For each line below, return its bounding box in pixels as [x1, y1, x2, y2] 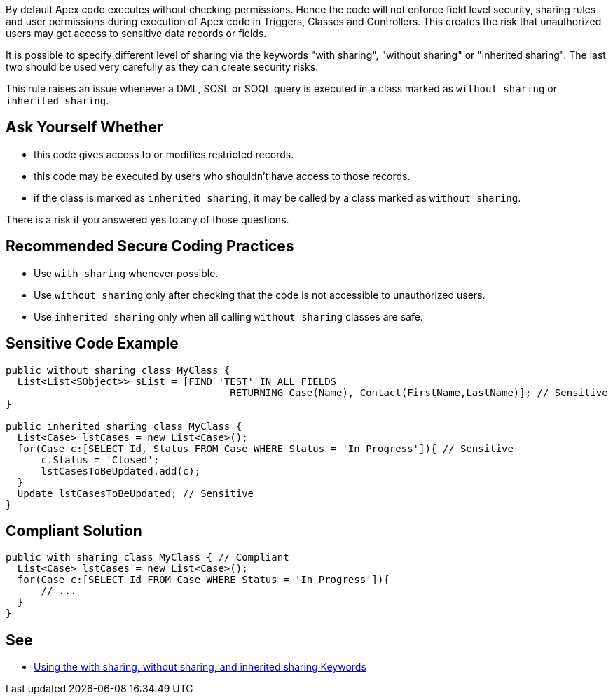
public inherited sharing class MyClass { [6, 420, 242, 432]
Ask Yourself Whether [6, 118, 163, 136]
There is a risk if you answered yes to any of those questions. [6, 213, 289, 225]
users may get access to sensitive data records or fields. [6, 27, 267, 39]
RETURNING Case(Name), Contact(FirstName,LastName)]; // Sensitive [230, 386, 608, 398]
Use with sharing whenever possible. [34, 267, 219, 279]
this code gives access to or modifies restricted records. [34, 148, 294, 160]
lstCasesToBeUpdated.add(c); [41, 465, 201, 477]
